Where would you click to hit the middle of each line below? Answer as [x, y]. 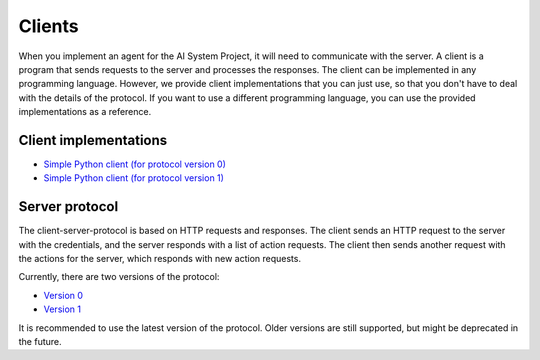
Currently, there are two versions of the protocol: [119, 277]
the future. [40, 342]
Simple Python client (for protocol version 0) [135, 164]
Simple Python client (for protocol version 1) [134, 178]
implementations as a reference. [85, 112]
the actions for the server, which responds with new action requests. [160, 259]
